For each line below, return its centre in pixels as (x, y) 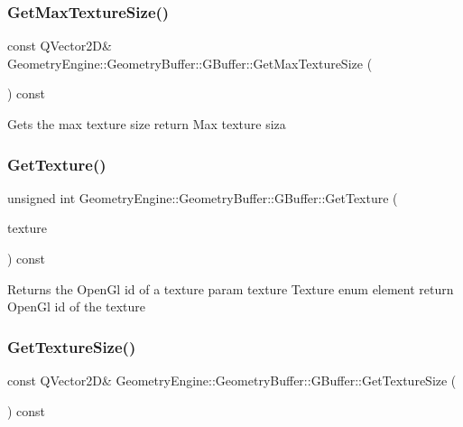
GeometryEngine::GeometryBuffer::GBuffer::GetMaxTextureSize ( (190, 63)
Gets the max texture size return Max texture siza (147, 124)
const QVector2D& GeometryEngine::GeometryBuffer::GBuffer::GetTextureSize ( (232, 380)
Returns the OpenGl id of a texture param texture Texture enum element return (231, 288)
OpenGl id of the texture (76, 306)
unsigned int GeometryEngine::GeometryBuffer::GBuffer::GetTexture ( (203, 197)
